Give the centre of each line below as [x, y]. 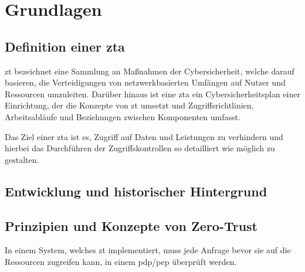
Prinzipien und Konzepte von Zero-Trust [131, 225]
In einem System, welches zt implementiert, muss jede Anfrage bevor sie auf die [148, 250]
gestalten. [22, 159]
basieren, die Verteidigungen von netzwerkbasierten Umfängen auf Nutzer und [145, 82]
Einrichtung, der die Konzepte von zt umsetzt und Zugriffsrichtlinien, [129, 105]
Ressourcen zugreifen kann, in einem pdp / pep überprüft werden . [121, 261]
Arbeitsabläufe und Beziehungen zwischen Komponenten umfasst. [123, 116]
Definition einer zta [65, 46]
